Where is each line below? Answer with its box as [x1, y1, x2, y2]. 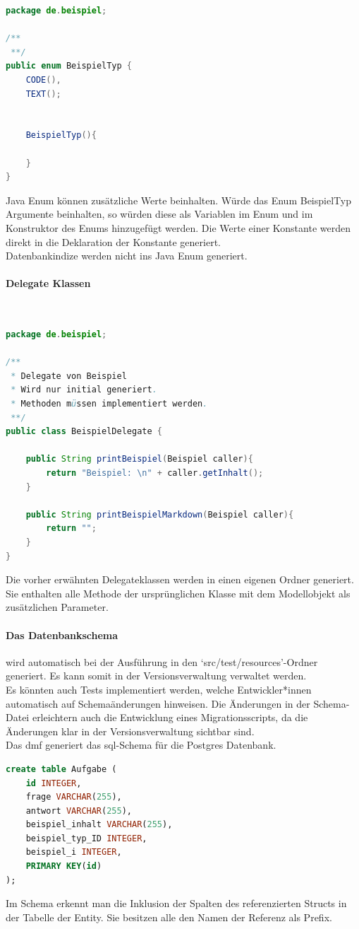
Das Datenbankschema [6, 627, 118, 642]
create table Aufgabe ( [6, 764, 117, 774]
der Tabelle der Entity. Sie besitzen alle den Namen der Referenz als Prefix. [6, 909, 332, 924]
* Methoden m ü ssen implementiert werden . [11, 399, 208, 409]
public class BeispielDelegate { [6, 426, 162, 437]
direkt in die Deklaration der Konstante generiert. [6, 234, 221, 249]
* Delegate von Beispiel [11, 370, 127, 381]
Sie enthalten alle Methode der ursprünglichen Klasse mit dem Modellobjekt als [6, 585, 351, 600]
